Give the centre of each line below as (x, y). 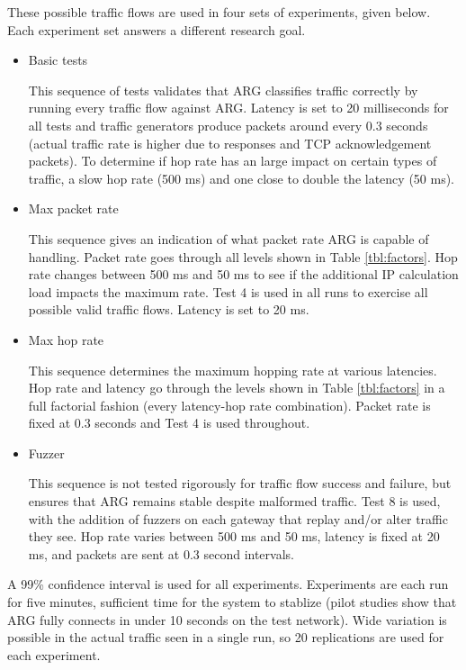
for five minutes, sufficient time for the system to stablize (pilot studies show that (232, 602)
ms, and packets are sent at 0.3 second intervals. (161, 553)
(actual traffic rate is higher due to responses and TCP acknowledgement (230, 143)
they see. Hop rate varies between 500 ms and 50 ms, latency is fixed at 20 (234, 536)
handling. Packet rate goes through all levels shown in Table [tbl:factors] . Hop (243, 256)
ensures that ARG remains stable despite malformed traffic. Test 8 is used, (234, 501)
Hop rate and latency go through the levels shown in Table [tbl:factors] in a (237, 388)
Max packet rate (73, 208)
